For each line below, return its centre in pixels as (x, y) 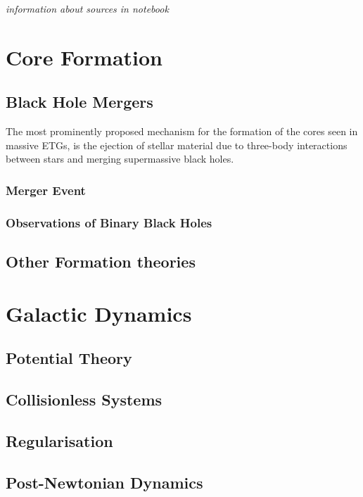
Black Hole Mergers (79, 102)
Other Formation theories (101, 262)
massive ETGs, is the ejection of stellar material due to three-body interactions (177, 145)
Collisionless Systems (84, 399)
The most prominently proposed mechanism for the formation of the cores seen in (182, 131)
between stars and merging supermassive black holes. (120, 159)
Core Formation (84, 57)
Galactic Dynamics (99, 313)
